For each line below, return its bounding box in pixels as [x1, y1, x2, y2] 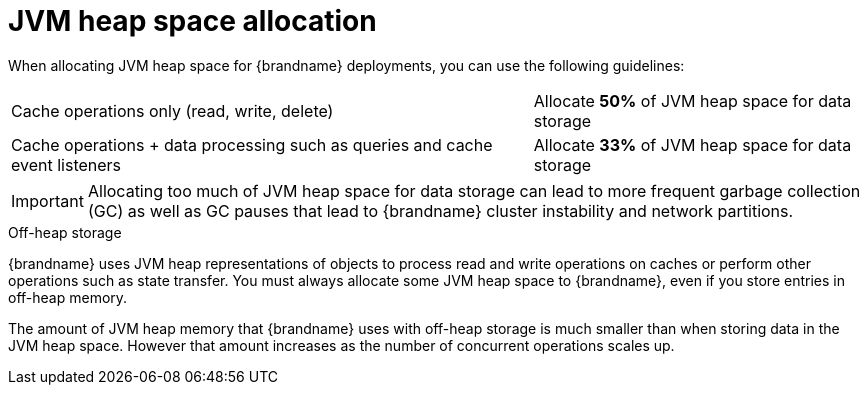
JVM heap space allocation [8, 4, 377, 38]
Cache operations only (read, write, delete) [11, 100, 334, 121]
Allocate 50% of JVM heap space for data [533, 90, 852, 111]
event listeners [11, 154, 122, 175]
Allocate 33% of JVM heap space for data [533, 134, 852, 155]
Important [11, 190, 84, 211]
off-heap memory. [8, 288, 128, 306]
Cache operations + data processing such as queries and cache [11, 134, 493, 155]
